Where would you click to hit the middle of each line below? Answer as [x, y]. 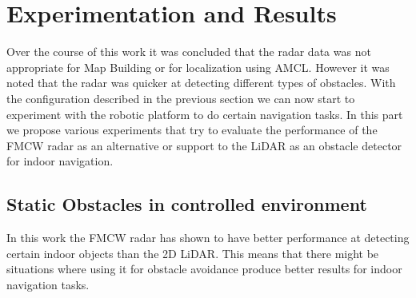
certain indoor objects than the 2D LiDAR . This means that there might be [193, 253]
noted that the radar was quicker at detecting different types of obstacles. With [201, 83]
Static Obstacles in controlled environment [187, 204]
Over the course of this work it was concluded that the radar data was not [189, 52]
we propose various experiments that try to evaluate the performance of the [192, 130]
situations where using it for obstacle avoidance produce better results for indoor [204, 269]
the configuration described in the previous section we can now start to [181, 98]
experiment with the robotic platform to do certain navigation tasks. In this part [205, 114]
